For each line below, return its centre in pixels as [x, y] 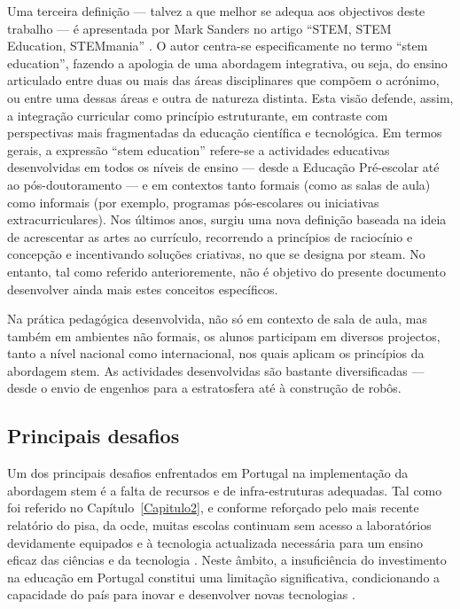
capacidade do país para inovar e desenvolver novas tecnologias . [181, 594]
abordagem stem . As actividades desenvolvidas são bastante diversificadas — [216, 370]
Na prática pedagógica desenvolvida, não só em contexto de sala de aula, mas [217, 319]
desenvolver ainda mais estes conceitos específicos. [143, 289]
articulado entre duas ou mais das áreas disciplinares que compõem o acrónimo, [223, 80]
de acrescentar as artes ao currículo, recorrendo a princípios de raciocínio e [210, 236]
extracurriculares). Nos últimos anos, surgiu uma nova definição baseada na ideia [227, 219]
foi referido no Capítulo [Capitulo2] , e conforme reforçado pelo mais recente [213, 507]
